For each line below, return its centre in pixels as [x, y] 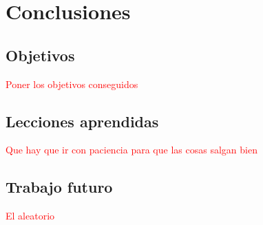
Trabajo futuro [59, 187]
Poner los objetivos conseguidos [72, 84]
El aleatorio [30, 216]
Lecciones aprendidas [82, 121]
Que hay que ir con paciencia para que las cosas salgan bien [131, 150]
